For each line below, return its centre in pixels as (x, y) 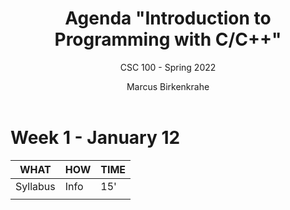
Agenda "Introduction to (168, 18)
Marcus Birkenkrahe (168, 86)
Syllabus (35, 186)
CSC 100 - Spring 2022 (168, 67)
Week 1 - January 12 (95, 137)
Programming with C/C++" (168, 39)
